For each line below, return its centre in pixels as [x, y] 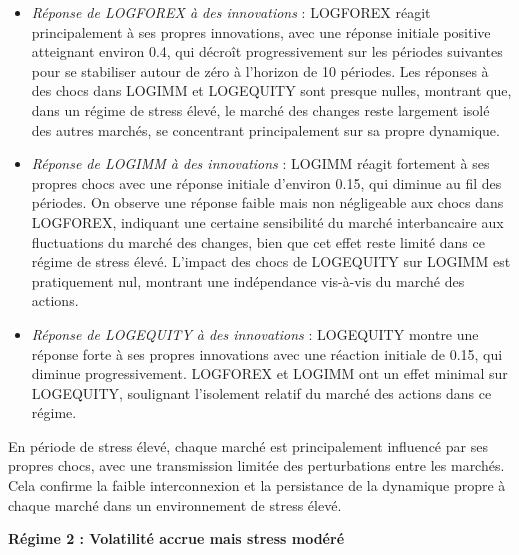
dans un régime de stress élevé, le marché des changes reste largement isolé [260, 109]
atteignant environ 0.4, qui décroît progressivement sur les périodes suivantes [267, 51]
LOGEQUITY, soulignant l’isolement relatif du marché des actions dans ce [261, 392]
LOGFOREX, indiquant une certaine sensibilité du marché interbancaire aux [267, 221]
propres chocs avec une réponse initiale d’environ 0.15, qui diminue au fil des [266, 182]
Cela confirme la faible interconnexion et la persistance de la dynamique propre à [257, 485]
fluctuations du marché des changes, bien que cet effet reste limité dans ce [258, 241]
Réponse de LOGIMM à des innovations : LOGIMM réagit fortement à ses [260, 163]
